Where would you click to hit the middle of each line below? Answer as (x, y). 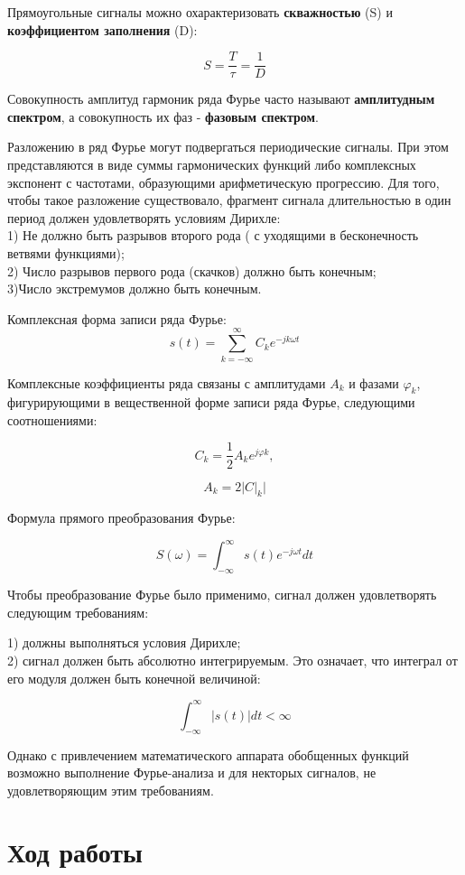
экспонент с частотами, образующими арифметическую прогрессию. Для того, (223, 182)
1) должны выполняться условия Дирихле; (124, 642)
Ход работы (75, 852)
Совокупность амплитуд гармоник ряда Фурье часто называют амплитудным (221, 99)
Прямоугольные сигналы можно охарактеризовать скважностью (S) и (200, 12)
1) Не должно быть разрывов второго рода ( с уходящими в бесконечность (213, 235)
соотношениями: (52, 419)
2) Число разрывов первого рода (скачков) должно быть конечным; (192, 270)
